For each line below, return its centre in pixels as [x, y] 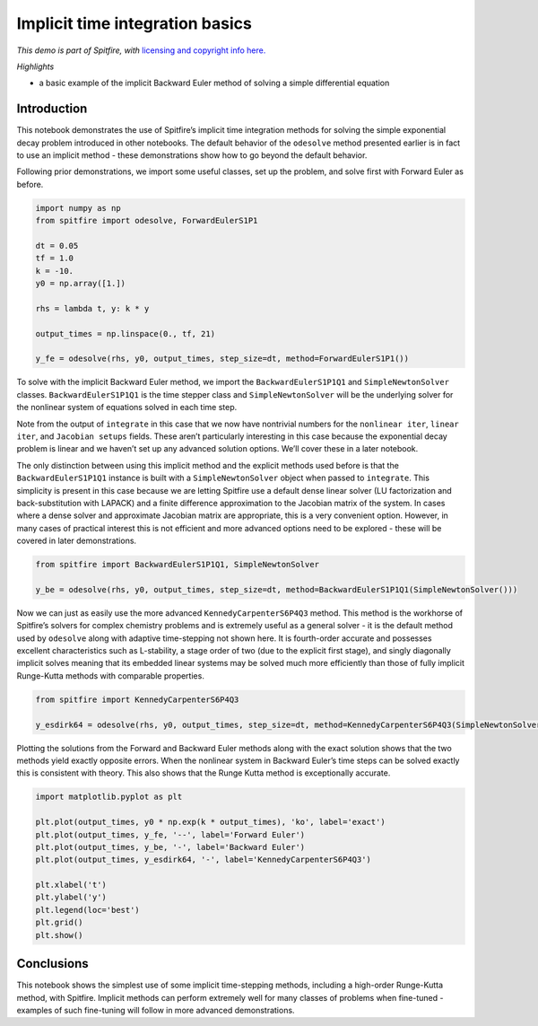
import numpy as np [78, 208]
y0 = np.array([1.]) [80, 284]
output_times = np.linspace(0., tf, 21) [125, 333]
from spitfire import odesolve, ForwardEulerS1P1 [147, 221]
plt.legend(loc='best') [88, 910]
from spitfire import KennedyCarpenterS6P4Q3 [137, 699]
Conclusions [52, 964]
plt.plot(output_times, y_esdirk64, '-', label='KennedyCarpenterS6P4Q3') [204, 860]
